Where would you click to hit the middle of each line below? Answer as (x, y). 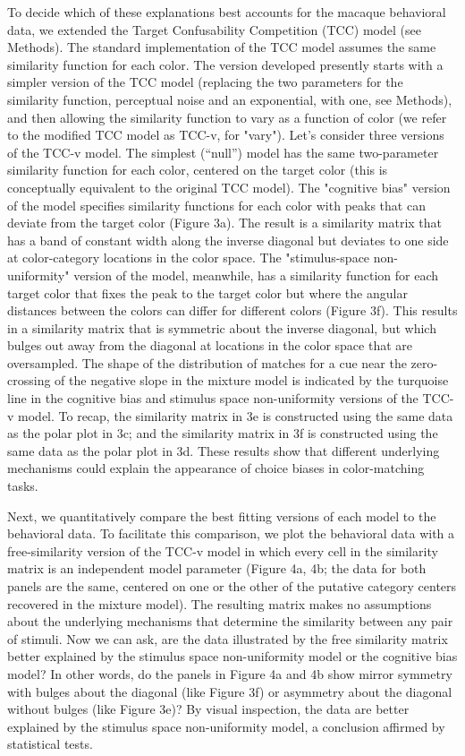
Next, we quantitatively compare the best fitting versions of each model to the (222, 515)
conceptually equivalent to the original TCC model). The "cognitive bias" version (229, 187)
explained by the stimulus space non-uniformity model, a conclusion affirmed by (226, 726)
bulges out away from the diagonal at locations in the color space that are (210, 345)
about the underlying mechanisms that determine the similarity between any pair (230, 621)
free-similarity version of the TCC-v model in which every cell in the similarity (223, 550)
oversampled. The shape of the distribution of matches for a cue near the (207, 362)
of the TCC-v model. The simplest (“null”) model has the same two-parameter (223, 152)
